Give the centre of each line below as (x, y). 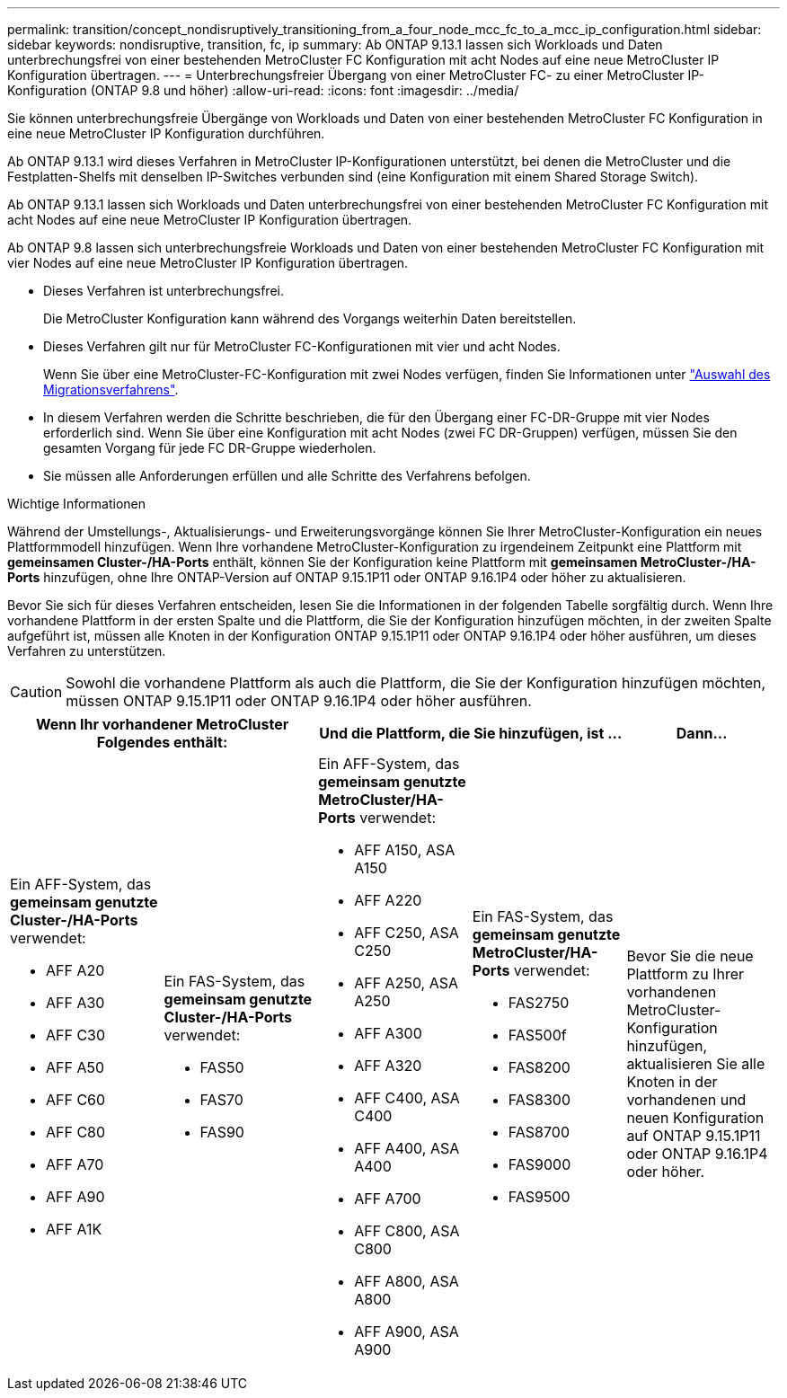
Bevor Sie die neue (690, 956)
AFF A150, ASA (405, 850)
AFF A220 (388, 900)
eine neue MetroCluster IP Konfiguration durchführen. (166, 133)
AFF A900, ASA (407, 1332)
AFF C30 (76, 1035)
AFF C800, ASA (407, 1231)
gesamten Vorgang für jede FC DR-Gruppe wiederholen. (210, 448)
